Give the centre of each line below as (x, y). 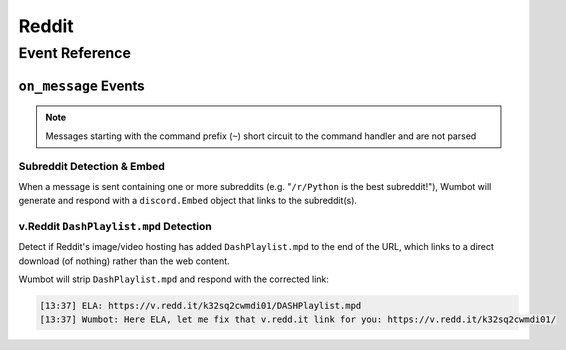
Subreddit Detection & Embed (91, 167)
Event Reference (75, 53)
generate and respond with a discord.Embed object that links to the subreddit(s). (188, 201)
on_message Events (81, 85)
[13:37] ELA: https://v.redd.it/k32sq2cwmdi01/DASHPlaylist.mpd (200, 306)
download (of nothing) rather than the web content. (124, 261)
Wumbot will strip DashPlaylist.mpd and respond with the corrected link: (174, 279)
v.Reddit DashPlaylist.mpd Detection (115, 226)
